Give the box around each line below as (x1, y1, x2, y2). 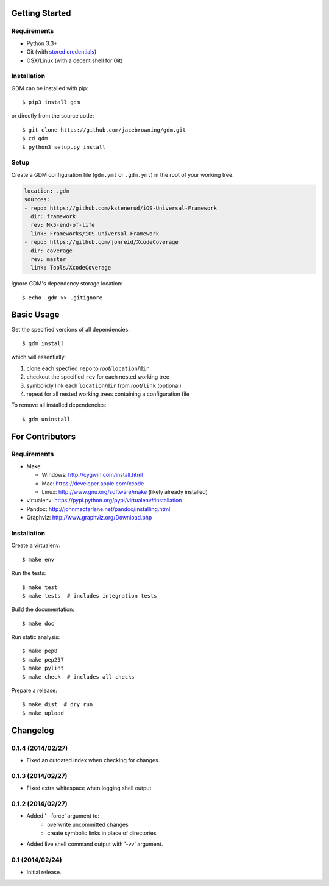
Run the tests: (11, 570, 46, 577)
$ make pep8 (22, 648, 58, 655)
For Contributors (11, 431, 76, 441)
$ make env (22, 556, 55, 563)
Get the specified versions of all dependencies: (11, 326, 130, 333)
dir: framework (30, 213, 76, 220)
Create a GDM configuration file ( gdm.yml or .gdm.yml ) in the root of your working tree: (11, 171, 234, 178)
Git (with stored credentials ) (26, 48, 97, 55)
